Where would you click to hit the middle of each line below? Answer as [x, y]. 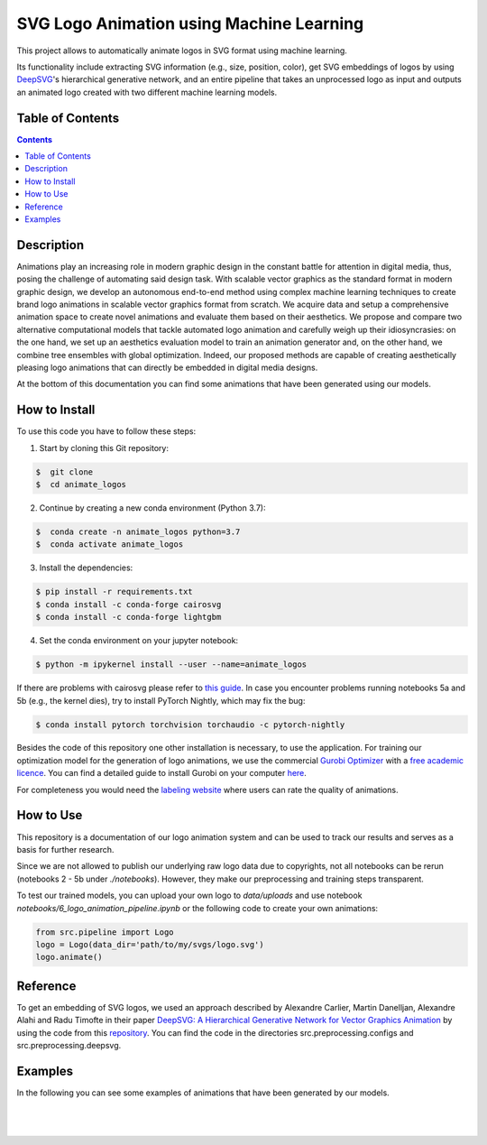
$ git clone [64, 472]
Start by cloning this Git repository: [104, 448]
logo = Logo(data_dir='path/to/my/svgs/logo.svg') [150, 944]
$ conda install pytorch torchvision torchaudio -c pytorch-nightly [190, 725]
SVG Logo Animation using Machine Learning [190, 23]
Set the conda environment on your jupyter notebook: [139, 641]
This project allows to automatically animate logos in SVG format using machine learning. [182, 51]
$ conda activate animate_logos [110, 545]
